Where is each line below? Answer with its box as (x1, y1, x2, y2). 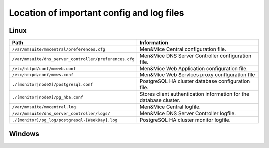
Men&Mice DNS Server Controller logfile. (139, 110, 236, 117)
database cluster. (139, 97, 180, 104)
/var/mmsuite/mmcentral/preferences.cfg (12, 46, 106, 52)
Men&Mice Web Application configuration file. (139, 65, 248, 72)
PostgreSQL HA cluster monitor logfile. (139, 117, 231, 124)
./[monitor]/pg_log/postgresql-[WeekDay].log (12, 117, 118, 123)
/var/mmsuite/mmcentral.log (12, 104, 76, 109)
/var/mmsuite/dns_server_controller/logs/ (12, 111, 110, 116)
